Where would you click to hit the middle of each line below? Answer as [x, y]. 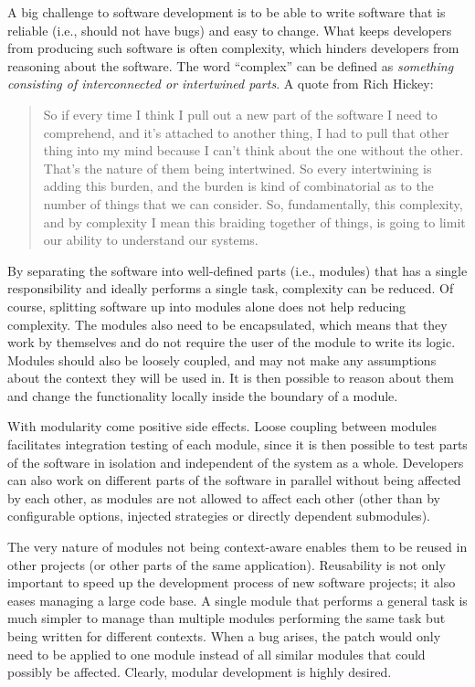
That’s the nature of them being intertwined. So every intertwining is [237, 168]
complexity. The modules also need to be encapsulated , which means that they [227, 324]
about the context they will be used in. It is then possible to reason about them [231, 378]
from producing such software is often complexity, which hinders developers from [233, 48]
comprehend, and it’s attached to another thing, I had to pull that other [246, 132]
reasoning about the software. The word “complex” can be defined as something [231, 65]
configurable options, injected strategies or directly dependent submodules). [219, 516]
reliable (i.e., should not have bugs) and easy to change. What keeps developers [230, 30]
